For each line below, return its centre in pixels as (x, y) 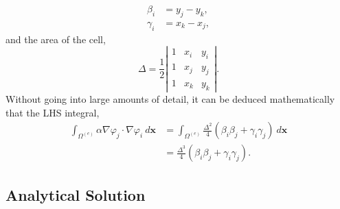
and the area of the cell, (56, 39)
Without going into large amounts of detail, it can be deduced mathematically (170, 98)
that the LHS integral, (53, 112)
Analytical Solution (76, 194)
